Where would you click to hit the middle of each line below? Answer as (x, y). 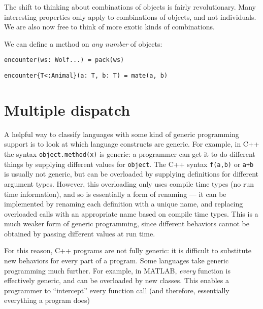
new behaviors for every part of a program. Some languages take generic (117, 261)
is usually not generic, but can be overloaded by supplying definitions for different (131, 174)
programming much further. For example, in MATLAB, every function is (117, 270)
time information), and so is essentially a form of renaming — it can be (115, 194)
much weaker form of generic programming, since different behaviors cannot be (127, 224)
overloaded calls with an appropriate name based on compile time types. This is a (131, 213)
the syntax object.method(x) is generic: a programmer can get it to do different (130, 154)
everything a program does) (47, 300)
